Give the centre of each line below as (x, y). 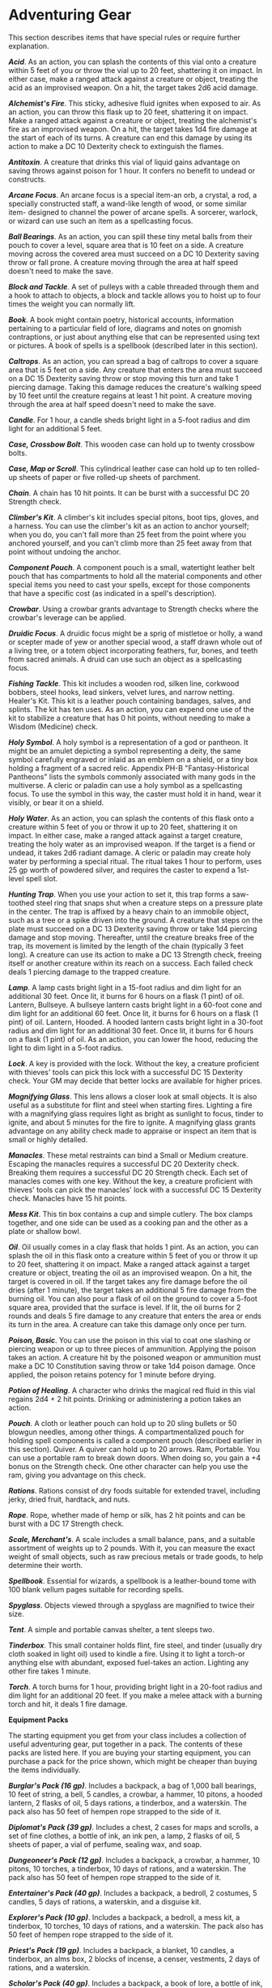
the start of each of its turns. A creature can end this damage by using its (130, 137)
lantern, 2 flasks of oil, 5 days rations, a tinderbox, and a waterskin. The (127, 1802)
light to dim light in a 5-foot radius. (66, 1048)
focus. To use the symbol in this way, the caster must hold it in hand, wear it (135, 794)
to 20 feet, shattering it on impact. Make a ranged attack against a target (129, 1264)
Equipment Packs (38, 1720)
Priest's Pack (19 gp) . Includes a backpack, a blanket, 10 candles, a (121, 1950)
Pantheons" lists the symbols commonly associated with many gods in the (132, 777)
